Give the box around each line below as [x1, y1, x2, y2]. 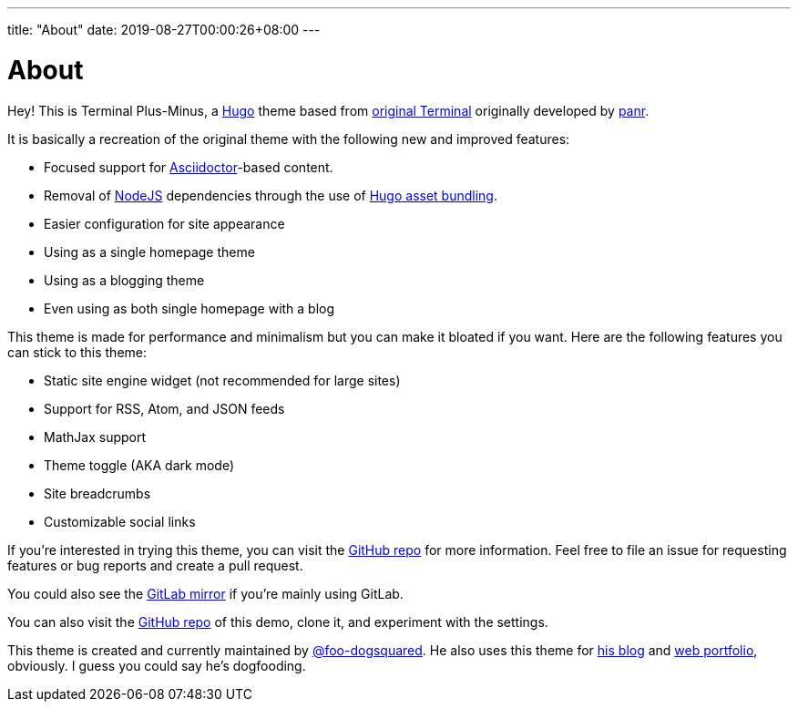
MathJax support [44, 428, 147, 445]
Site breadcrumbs [44, 485, 151, 501]
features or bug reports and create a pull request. [7, 557, 303, 573]
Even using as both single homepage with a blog [44, 300, 335, 316]
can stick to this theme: [7, 344, 148, 360]
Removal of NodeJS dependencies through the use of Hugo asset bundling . [44, 187, 497, 203]
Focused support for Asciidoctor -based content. [44, 159, 333, 175]
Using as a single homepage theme [44, 243, 255, 260]
